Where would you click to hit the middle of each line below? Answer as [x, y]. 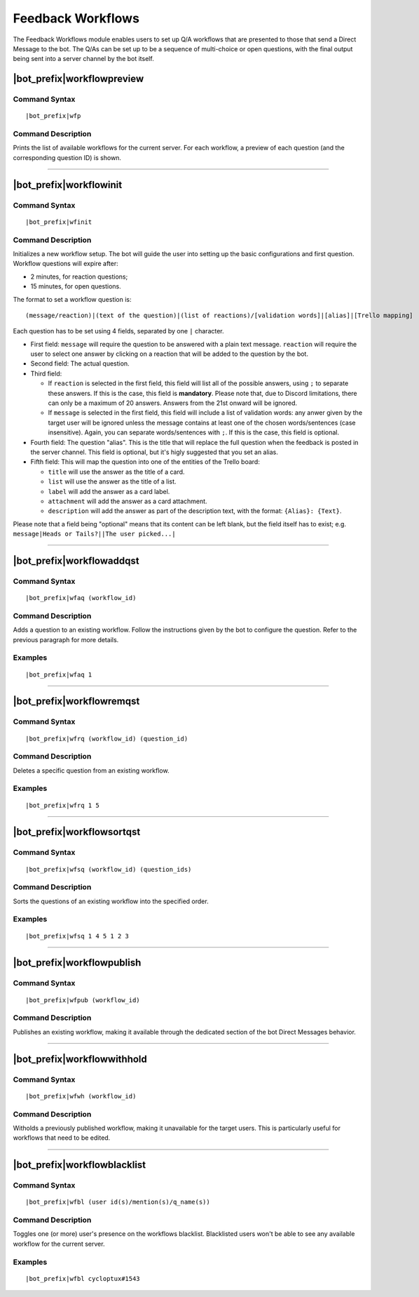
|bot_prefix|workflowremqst [76, 701]
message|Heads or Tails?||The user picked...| [94, 534]
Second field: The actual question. [80, 364]
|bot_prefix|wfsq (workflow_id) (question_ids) [109, 869]
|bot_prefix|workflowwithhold [80, 1059]
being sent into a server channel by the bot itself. [83, 59]
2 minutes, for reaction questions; [79, 277]
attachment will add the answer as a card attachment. [128, 501]
